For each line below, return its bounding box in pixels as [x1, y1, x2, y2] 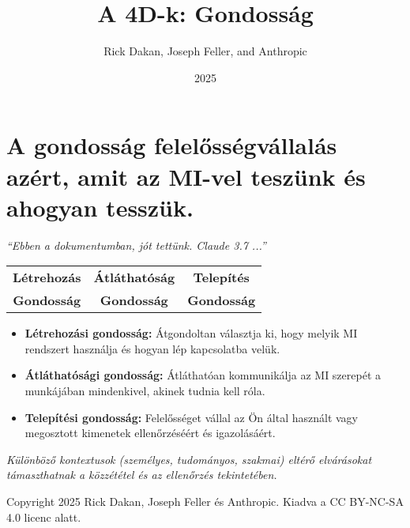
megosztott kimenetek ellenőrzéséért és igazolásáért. [24, 424, 276, 441]
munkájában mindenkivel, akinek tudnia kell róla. [24, 383, 265, 398]
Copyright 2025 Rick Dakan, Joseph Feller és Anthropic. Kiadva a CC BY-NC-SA [6, 492, 404, 509]
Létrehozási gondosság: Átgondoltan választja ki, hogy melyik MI [24, 325, 358, 341]
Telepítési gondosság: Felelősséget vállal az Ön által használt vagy [24, 409, 358, 425]
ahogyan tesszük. [6, 190, 194, 223]
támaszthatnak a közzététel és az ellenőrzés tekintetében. [6, 466, 277, 483]
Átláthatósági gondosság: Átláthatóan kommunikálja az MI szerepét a [24, 367, 381, 383]
